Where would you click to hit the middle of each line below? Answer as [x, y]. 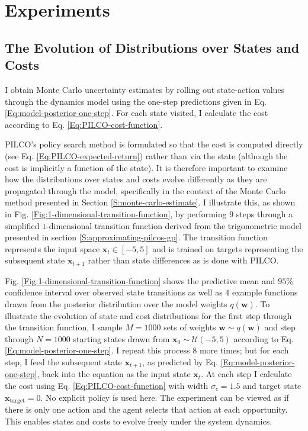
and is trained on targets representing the [228, 248]
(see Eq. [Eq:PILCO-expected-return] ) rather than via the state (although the [146, 155]
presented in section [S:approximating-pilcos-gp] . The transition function [136, 237]
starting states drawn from [121, 338]
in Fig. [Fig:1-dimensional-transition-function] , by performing [116, 213]
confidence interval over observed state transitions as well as [114, 292]
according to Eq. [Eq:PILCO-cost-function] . [84, 124]
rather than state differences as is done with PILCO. [183, 260]
